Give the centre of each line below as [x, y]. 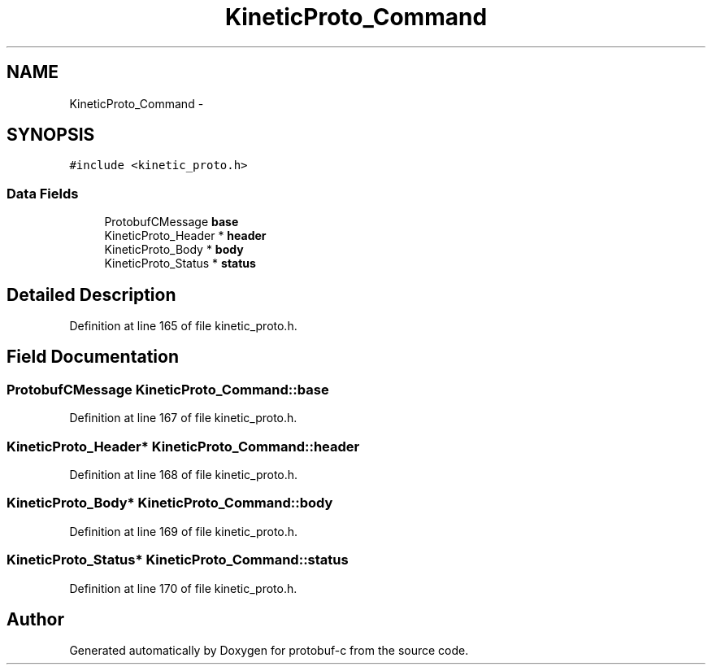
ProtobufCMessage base [171, 222]
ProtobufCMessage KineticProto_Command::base [168, 389]
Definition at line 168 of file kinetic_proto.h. [184, 475]
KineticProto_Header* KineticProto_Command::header [183, 446]
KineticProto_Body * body [174, 250]
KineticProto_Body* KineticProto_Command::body [170, 503]
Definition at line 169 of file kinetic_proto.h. [184, 531]
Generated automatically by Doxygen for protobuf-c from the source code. [269, 651]
